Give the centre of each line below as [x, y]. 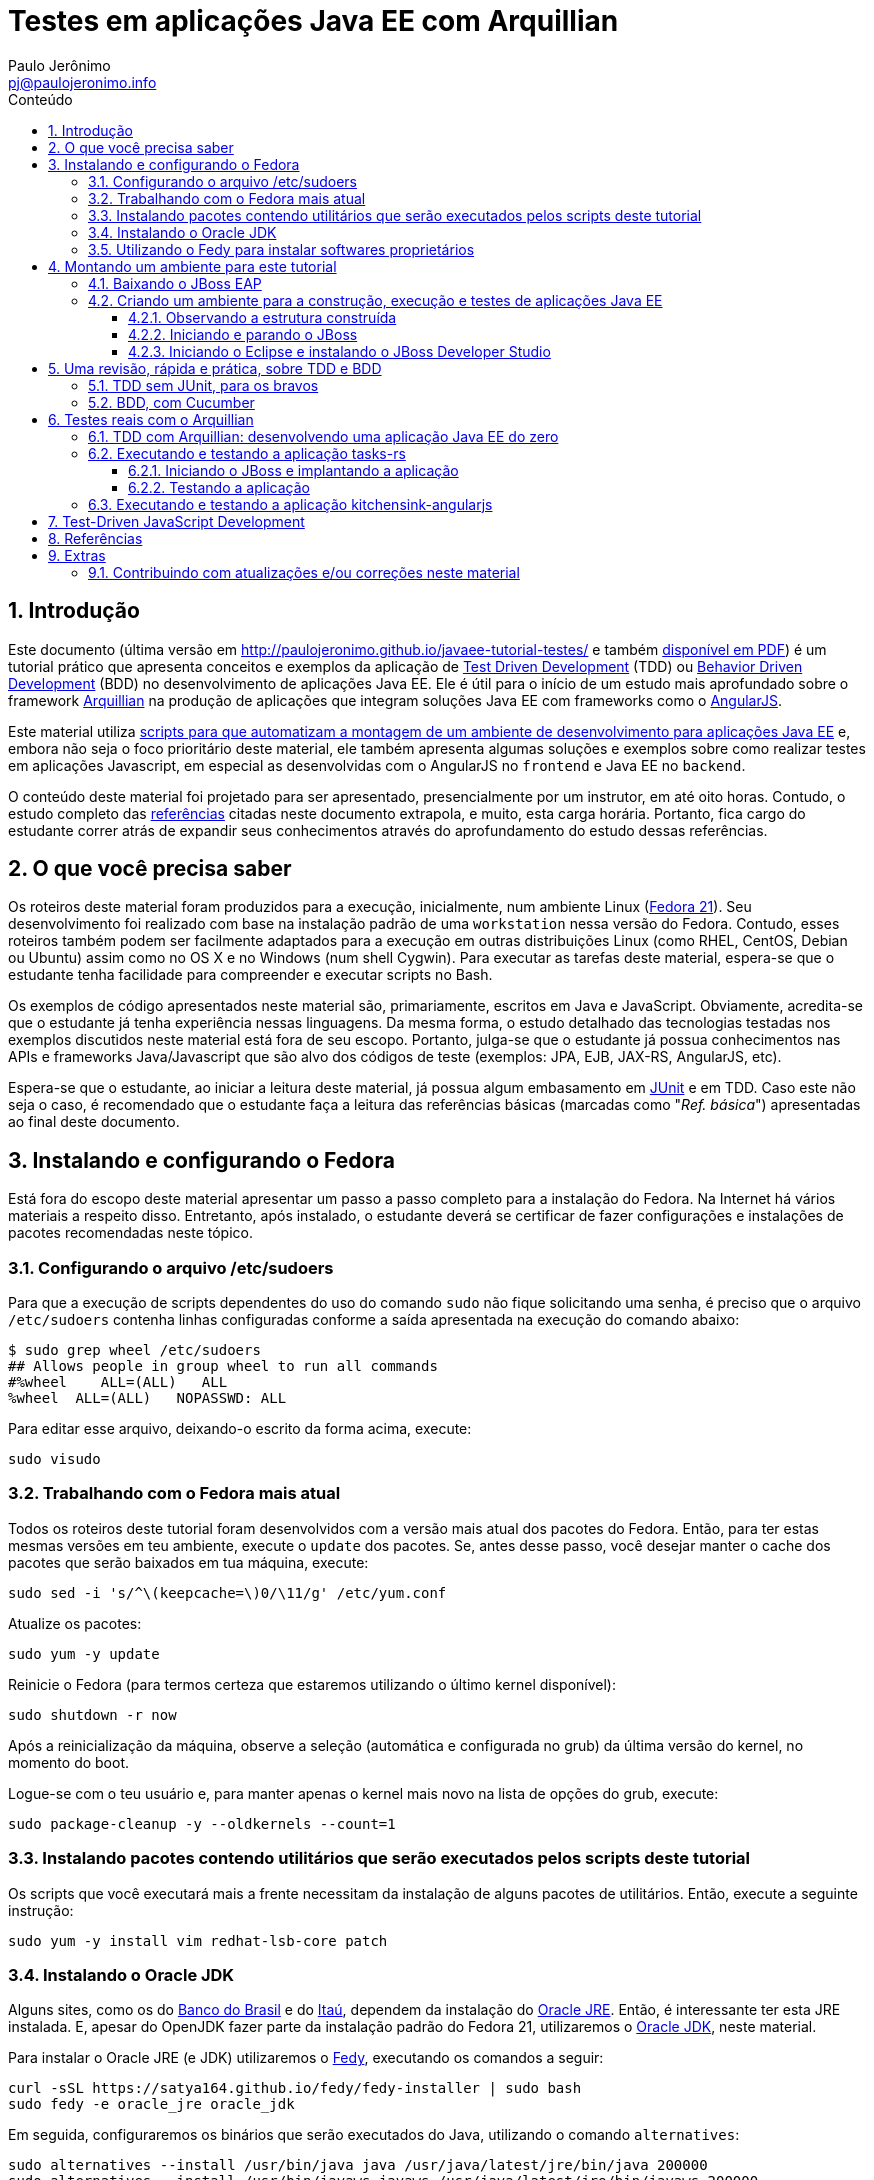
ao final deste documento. [94, 1122]
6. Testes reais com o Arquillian [151, 419]
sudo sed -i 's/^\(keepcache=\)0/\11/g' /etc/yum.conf [227, 1592]
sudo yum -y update [84, 1653]
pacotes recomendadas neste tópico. [130, 1233]
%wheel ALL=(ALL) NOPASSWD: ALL [147, 1398]
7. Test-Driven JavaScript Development [176, 521]
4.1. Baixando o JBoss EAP [175, 283]
